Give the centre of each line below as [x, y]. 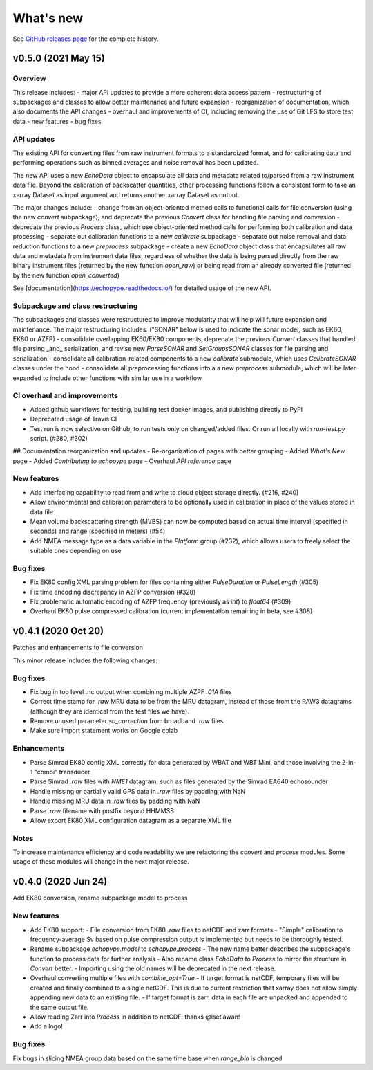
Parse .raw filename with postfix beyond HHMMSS [102, 810]
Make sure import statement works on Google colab [104, 731]
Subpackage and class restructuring [75, 306]
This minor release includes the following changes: [85, 660]
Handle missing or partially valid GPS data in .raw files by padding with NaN [138, 791]
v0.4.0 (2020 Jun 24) [60, 881]
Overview [29, 78]
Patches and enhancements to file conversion [78, 648]
